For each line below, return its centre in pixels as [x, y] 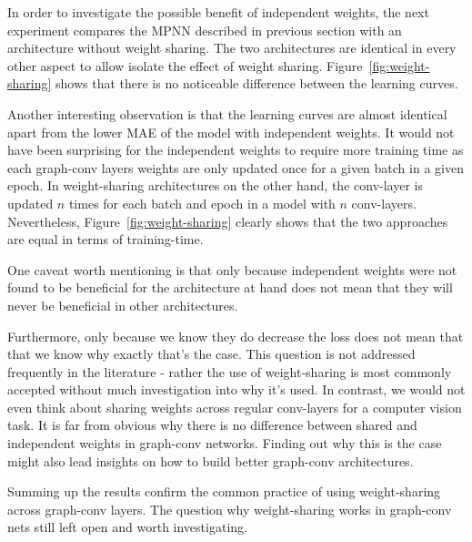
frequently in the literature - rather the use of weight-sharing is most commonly [230, 371]
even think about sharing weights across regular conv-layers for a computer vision [235, 407]
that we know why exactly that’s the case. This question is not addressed [211, 354]
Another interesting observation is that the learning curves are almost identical [227, 113]
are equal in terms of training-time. [105, 239]
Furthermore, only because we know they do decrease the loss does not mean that [236, 336]
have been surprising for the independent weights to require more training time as [236, 150]
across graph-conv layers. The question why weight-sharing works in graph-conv [230, 509]
